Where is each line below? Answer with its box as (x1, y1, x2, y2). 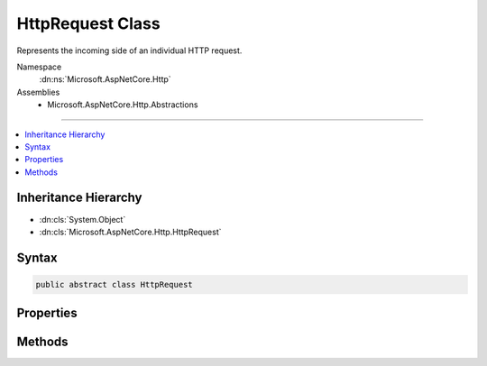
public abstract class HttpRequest (35, 279, 193, 289)
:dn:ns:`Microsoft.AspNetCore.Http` (39, 74, 171, 85)
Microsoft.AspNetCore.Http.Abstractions (47, 99, 198, 110)
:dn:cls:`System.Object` (39, 214, 126, 224)
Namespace (16, 61, 62, 72)
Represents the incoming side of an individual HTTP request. (16, 45, 243, 56)
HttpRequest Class (16, 14, 161, 33)
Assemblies (16, 87, 60, 97)
